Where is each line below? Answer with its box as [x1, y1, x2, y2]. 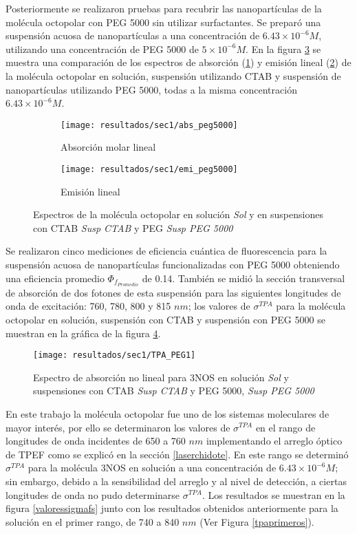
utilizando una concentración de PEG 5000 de [6, 41, 199, 56]
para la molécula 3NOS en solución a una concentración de [28, 460, 277, 475]
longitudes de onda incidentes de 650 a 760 [6, 434, 186, 448]
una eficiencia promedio [6, 270, 105, 285]
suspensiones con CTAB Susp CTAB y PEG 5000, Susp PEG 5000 [33, 383, 314, 398]
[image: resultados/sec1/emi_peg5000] [61, 164, 238, 174]
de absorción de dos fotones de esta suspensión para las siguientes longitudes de [6, 285, 341, 299]
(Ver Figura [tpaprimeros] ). [199, 514, 314, 528]
